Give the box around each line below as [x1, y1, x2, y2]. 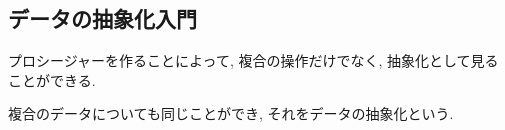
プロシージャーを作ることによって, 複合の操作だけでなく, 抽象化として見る [8, 50, 499, 71]
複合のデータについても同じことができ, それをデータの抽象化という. [8, 103, 454, 124]
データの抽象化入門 [8, 3, 197, 34]
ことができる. [8, 69, 96, 90]
